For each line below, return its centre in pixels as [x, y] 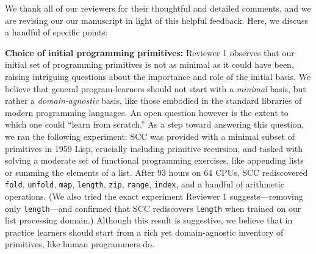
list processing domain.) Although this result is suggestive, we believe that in [149, 220]
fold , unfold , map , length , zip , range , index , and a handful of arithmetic [145, 184]
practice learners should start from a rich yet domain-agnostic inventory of [144, 232]
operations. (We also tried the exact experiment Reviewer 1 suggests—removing [154, 196]
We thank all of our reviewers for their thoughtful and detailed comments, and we [158, 8]
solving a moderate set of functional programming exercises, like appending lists [154, 160]
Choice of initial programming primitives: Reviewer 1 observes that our [150, 52]
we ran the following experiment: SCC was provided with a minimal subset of [150, 136]
